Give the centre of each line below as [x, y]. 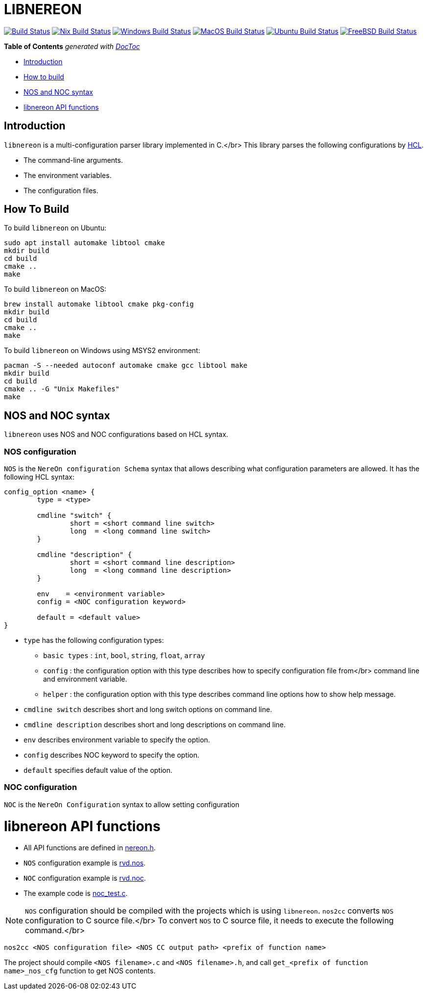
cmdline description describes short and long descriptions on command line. [155, 725]
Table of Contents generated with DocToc [72, 46]
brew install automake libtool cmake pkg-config [99, 304]
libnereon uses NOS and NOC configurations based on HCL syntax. [116, 434]
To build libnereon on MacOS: [55, 289]
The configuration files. [61, 190]
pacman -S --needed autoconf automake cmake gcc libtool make [126, 366]
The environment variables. [68, 175]
